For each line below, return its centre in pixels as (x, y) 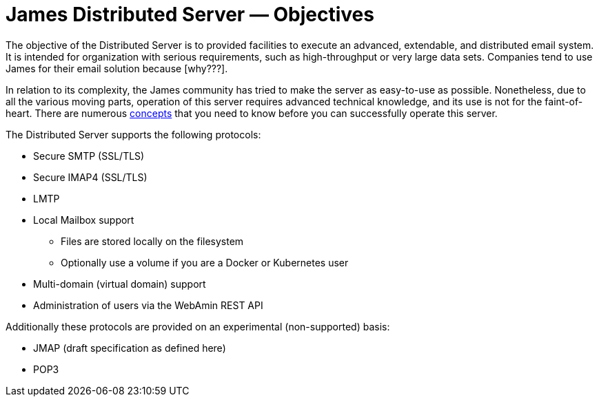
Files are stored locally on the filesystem (152, 241)
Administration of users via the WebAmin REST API (148, 305)
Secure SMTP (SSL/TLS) (89, 156)
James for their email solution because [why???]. (117, 68)
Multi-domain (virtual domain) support (120, 284)
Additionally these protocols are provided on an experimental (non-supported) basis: (198, 326)
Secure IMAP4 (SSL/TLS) (90, 177)
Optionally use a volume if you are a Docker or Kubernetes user (205, 262)
